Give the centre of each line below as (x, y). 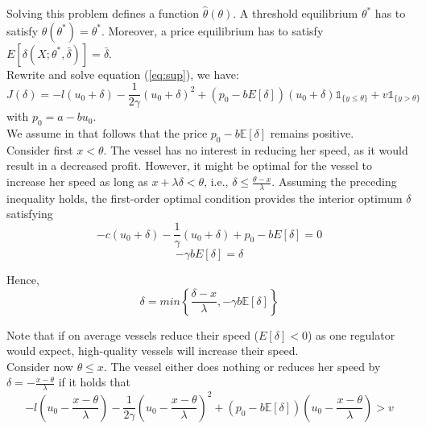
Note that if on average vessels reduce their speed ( (133, 334)
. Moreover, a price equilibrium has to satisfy (212, 30)
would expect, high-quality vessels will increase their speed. (153, 351)
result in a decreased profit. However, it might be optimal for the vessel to (189, 165)
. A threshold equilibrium (296, 13)
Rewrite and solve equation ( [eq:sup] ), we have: (123, 74)
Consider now (40, 366)
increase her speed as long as (77, 181)
